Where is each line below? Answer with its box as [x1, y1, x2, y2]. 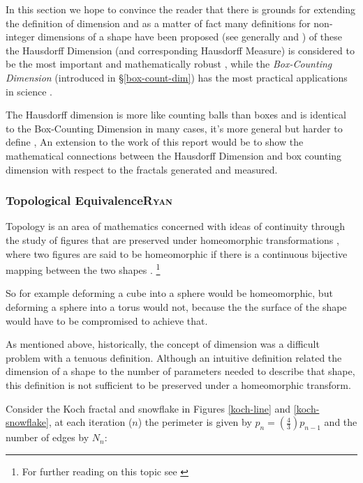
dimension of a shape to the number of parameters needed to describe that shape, [6, 364, 355, 378]
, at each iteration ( [48, 415, 133, 429]
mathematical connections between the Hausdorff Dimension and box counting [6, 148, 342, 162]
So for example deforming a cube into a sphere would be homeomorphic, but [6, 286, 333, 300]
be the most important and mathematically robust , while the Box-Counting [6, 56, 332, 71]
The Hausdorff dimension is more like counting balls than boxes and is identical [6, 107, 346, 122]
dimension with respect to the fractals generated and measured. [6, 162, 278, 176]
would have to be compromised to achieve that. [6, 313, 208, 328]
